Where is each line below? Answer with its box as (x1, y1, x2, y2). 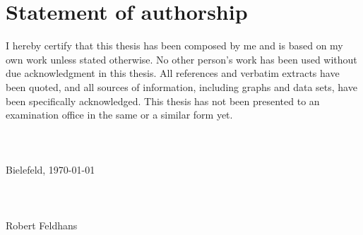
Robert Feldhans (6, 217, 78, 232)
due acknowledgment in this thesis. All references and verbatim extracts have (6, 66, 340, 80)
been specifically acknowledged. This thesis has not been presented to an (6, 93, 320, 108)
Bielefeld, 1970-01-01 (6, 162, 95, 177)
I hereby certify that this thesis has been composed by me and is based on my (6, 38, 343, 53)
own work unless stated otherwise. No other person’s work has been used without (6, 52, 357, 66)
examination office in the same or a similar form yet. (6, 107, 233, 122)
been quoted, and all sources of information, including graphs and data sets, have (6, 79, 357, 94)
